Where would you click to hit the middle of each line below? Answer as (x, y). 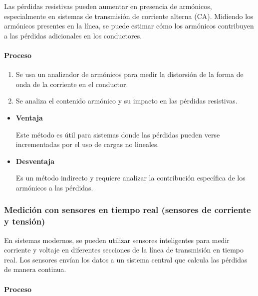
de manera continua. (35, 269)
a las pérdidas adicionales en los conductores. (73, 35)
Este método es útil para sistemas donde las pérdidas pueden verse (118, 134)
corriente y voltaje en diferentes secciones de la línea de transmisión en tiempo (124, 250)
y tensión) (25, 221)
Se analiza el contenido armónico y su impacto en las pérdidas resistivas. (127, 101)
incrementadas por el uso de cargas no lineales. (87, 144)
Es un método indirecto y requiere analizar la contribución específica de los (130, 178)
